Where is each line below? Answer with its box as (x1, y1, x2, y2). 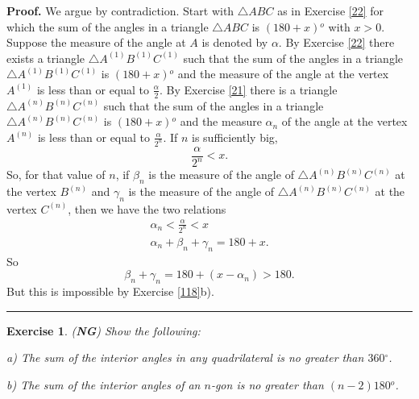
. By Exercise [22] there (278, 34, 395, 51)
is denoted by (201, 34, 268, 51)
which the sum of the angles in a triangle (6, 18, 209, 35)
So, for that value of (6, 166, 106, 183)
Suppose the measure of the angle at (6, 34, 186, 51)
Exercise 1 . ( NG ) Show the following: (6, 322, 201, 339)
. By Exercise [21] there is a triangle (160, 81, 338, 98)
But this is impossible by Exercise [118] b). (6, 283, 214, 300)
